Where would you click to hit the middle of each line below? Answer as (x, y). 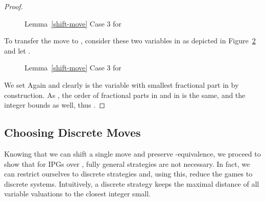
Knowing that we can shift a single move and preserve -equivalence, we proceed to (132, 153)
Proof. (14, 6)
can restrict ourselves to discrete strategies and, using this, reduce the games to (128, 174)
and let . (17, 50)
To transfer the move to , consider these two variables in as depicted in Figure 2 (130, 41)
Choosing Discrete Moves (73, 132)
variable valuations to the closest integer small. (77, 194)
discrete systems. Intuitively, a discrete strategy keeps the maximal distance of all (132, 183)
